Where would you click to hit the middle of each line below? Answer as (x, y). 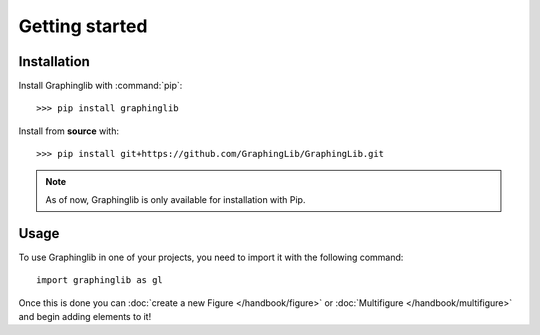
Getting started (83, 26)
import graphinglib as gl (100, 280)
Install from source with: (69, 131)
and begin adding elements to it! (85, 317)
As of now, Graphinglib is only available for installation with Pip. (175, 200)
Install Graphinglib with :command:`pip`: (100, 86)
